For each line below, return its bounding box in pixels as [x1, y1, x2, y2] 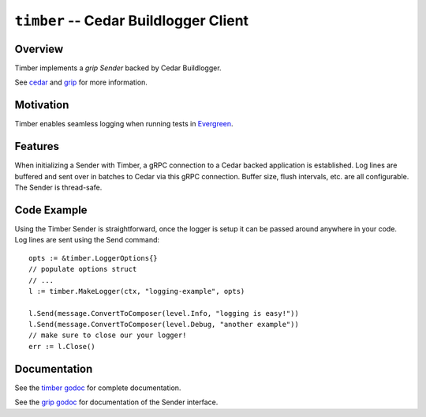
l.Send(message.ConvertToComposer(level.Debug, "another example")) [28, 320, 299, 329]
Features [14, 140, 59, 153]
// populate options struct [28, 265, 137, 274]
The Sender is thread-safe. [14, 182, 103, 193]
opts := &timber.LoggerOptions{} [28, 254, 158, 262]
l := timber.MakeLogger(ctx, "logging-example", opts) [28, 287, 245, 295]
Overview [14, 42, 64, 55]
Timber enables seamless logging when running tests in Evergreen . [14, 119, 234, 129]
